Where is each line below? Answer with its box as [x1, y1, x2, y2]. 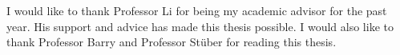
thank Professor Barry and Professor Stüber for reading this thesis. [6, 33, 337, 50]
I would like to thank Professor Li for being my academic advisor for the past [6, 2, 387, 18]
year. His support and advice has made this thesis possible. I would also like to [6, 18, 394, 34]
